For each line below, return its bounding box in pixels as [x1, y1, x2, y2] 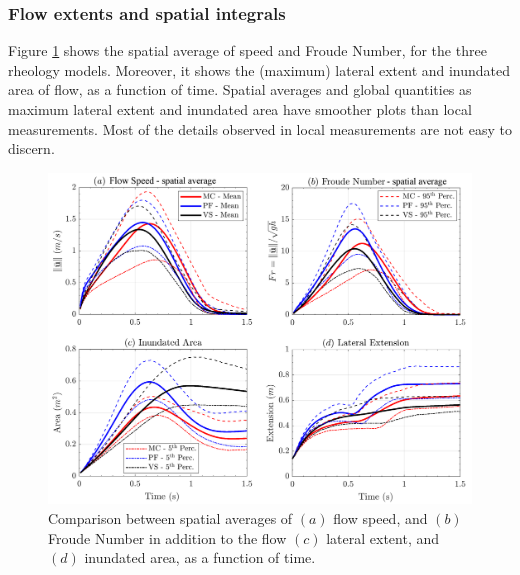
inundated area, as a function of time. [84, 547, 316, 568]
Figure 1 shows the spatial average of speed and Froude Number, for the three [8, 40, 487, 61]
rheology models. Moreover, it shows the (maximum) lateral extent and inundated [8, 59, 511, 80]
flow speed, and [333, 508, 428, 529]
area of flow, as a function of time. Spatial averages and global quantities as [8, 79, 472, 100]
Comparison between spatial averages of [48, 508, 293, 529]
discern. [8, 138, 55, 159]
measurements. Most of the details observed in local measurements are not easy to [8, 118, 512, 139]
